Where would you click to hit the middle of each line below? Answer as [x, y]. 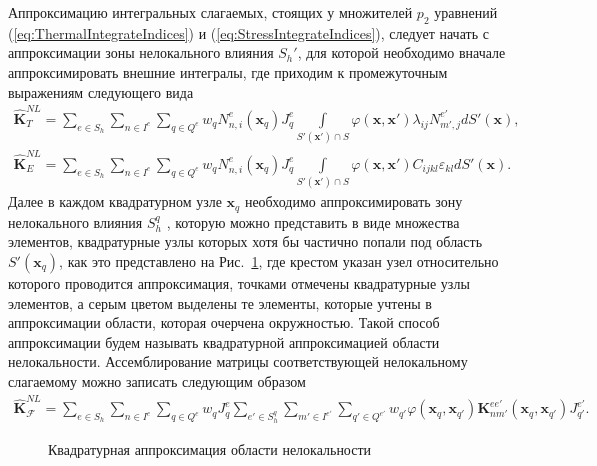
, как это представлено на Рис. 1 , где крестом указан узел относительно [279, 260]
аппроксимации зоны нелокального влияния [141, 52]
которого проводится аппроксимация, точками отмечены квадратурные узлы [239, 282]
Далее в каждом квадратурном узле [115, 201]
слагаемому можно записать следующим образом [157, 380]
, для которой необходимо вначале [401, 52]
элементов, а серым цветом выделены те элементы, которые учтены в [220, 302]
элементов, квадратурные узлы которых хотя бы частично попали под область [245, 241]
